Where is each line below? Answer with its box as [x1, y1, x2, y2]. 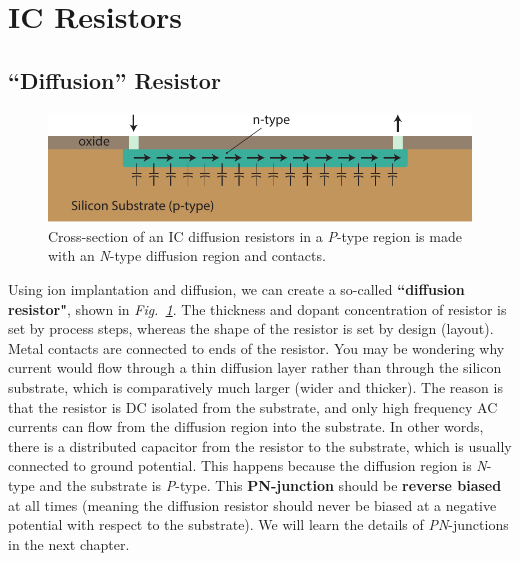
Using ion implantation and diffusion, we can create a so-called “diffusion [8, 279, 465, 300]
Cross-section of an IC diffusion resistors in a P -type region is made [48, 225, 462, 246]
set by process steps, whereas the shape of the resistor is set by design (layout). [8, 318, 494, 339]
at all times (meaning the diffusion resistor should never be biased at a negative [8, 494, 497, 515]
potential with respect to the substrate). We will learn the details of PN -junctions [8, 514, 509, 535]
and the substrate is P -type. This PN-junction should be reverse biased [39, 474, 502, 495]
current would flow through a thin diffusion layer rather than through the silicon [8, 357, 502, 378]
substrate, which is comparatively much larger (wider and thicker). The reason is [8, 377, 503, 397]
